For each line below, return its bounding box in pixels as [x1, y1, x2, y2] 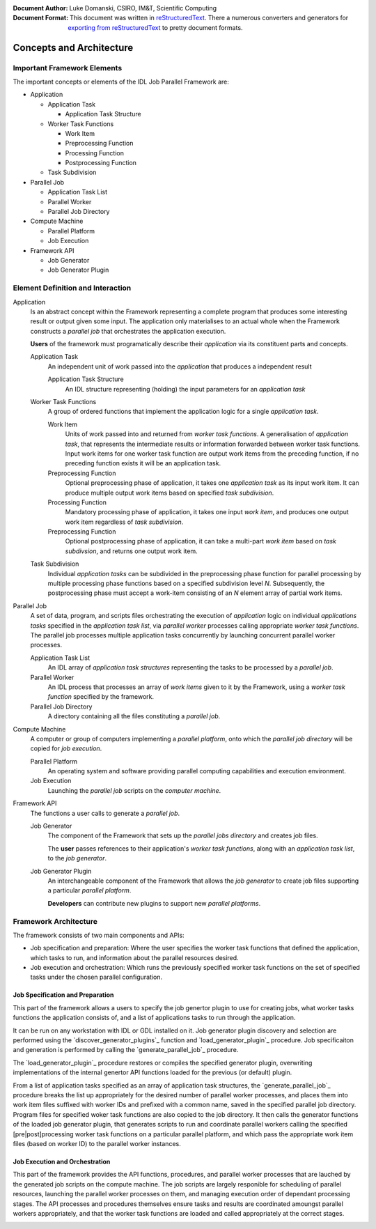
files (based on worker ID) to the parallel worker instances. [13, 1139, 181, 1147]
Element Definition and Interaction [13, 283, 132, 293]
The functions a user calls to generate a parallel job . [30, 809, 180, 817]
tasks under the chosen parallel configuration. [30, 973, 163, 982]
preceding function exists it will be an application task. [65, 459, 221, 467]
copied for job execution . [30, 744, 102, 752]
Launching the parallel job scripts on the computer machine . [47, 786, 221, 794]
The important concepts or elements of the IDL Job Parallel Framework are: [13, 77, 230, 86]
